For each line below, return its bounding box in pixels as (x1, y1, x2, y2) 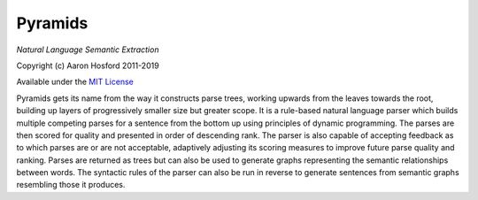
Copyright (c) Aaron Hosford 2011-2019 (16, 60, 159, 71)
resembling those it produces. (16, 180, 126, 190)
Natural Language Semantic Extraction (16, 44, 159, 55)
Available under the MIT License (16, 76, 135, 88)
